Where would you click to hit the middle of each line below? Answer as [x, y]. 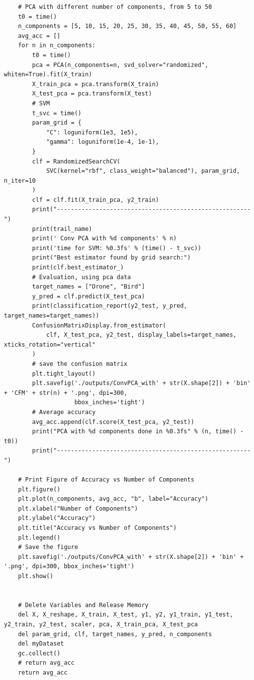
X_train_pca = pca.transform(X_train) [95, 84]
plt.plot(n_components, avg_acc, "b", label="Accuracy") [113, 499]
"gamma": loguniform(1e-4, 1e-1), [102, 142]
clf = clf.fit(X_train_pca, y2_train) [95, 200]
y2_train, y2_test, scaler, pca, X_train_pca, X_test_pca [101, 624]
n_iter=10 [20, 180]
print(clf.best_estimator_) [78, 268]
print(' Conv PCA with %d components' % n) [104, 239]
